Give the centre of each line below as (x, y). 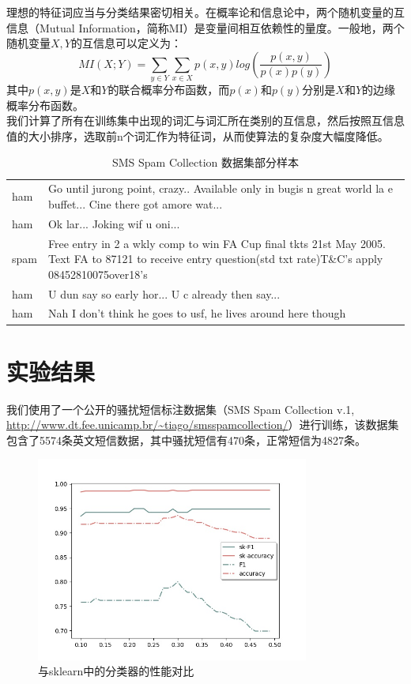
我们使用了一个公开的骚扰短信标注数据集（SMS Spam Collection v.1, (181, 409)
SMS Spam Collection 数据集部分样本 (205, 162)
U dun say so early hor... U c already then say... (164, 293)
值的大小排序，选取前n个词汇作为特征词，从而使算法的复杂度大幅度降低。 (198, 135)
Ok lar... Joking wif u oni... (114, 223)
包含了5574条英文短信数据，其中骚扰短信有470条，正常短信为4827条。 (186, 440)
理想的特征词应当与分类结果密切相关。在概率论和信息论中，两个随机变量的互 (205, 12)
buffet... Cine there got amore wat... (135, 203)
